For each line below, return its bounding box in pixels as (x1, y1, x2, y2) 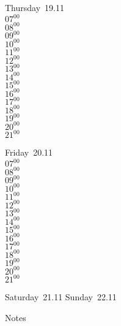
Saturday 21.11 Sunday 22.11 (5, 290, 117, 303)
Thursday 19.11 (5, 1, 64, 13)
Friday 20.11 (5, 146, 53, 159)
